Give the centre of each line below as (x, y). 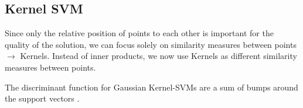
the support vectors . (42, 98)
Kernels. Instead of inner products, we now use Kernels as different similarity (159, 56)
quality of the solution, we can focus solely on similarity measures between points (151, 44)
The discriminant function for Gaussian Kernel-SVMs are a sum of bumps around (151, 87)
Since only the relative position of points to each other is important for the (139, 33)
